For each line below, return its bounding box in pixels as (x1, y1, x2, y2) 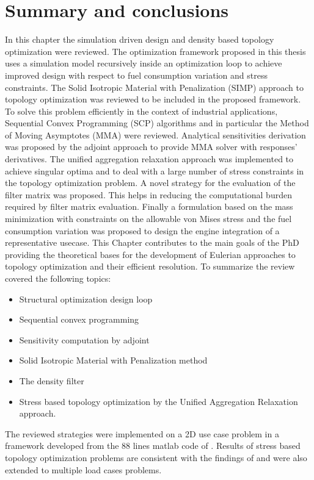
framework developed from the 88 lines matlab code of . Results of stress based (5, 439, 301, 452)
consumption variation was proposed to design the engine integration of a (5, 224, 280, 237)
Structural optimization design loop (19, 292, 153, 305)
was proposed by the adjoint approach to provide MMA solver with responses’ (5, 140, 298, 153)
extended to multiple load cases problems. (5, 463, 162, 476)
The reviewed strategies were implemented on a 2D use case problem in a (5, 427, 279, 440)
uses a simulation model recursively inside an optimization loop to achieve (5, 57, 282, 70)
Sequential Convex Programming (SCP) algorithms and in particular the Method (5, 116, 309, 129)
